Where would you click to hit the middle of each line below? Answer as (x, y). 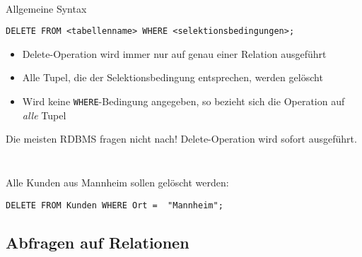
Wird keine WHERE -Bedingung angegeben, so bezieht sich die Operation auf (183, 101)
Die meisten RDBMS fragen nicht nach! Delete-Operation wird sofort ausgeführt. (181, 139)
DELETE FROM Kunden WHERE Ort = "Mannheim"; (115, 205)
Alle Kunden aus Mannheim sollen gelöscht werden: (117, 183)
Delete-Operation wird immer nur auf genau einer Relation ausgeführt (174, 53)
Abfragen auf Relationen (98, 242)
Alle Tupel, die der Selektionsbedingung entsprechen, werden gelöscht (173, 77)
